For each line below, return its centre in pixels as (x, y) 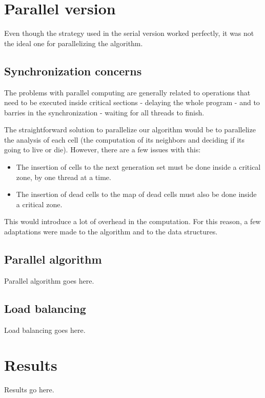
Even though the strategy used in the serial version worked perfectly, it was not (129, 33)
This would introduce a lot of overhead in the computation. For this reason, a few (132, 221)
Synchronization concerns (73, 71)
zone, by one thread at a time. (64, 177)
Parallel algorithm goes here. (49, 280)
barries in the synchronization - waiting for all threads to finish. (104, 112)
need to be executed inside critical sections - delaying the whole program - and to (132, 102)
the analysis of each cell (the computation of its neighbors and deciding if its (125, 139)
